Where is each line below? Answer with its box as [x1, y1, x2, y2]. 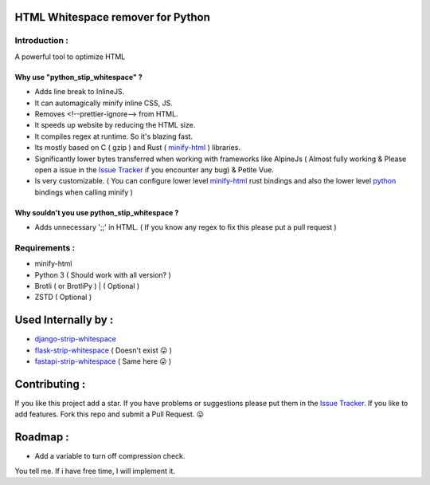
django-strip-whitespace [34, 334, 117, 344]
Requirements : [14, 242, 76, 253]
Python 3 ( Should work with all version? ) [34, 270, 171, 279]
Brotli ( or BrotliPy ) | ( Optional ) [34, 281, 140, 290]
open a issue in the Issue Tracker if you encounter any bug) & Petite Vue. [34, 164, 275, 175]
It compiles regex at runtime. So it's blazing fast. [34, 132, 193, 141]
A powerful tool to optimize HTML [14, 52, 126, 61]
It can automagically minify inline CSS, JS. [34, 98, 173, 108]
